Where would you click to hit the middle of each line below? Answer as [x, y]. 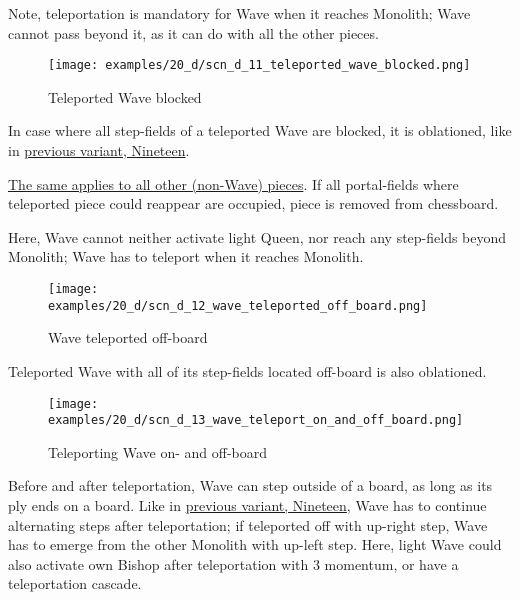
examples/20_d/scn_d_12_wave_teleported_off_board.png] [238, 305]
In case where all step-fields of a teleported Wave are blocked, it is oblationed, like [260, 130]
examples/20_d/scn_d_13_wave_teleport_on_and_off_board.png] [256, 420]
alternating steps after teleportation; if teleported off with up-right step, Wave [248, 524]
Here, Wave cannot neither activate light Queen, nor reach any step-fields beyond [257, 236]
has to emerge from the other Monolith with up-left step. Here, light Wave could [255, 544]
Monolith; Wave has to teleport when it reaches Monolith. [186, 256]
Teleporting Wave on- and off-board [158, 451]
